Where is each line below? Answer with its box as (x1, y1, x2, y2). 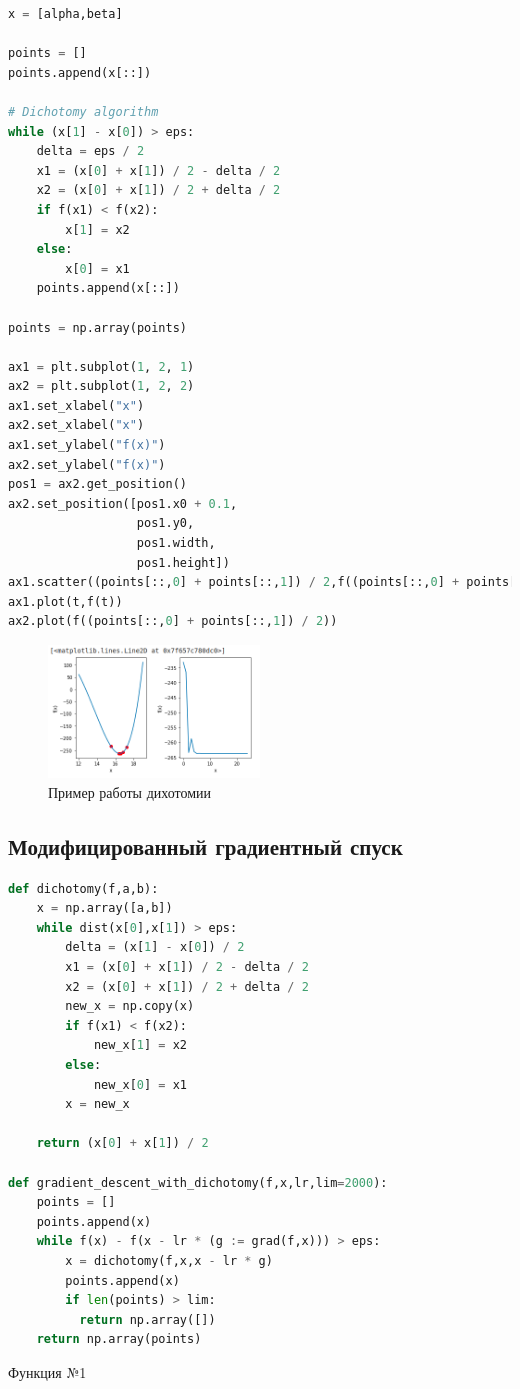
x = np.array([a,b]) (36, 901, 173, 916)
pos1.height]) (136, 555, 230, 570)
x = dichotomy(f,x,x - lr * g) (65, 1253, 273, 1268)
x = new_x (65, 1097, 130, 1112)
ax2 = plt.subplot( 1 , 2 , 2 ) (8, 379, 195, 394)
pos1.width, (136, 536, 216, 551)
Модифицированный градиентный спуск (8, 830, 403, 861)
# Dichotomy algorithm (8, 104, 159, 119)
